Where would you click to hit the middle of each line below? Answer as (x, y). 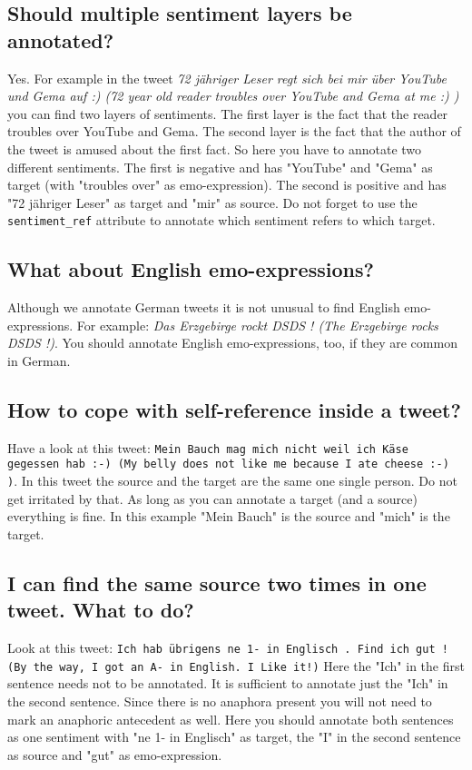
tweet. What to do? (101, 610)
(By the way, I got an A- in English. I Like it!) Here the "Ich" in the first (236, 665)
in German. (39, 360)
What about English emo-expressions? (191, 269)
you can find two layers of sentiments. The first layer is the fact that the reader (228, 113)
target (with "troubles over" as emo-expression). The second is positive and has (227, 185)
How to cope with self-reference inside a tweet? (234, 409)
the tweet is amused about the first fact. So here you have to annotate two (215, 148)
